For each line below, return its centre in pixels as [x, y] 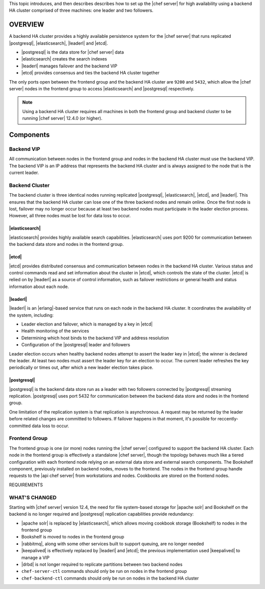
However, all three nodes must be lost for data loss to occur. [70, 216]
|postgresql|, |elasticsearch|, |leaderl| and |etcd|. [58, 43]
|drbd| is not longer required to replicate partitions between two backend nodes [102, 564]
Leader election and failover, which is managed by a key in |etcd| [87, 324]
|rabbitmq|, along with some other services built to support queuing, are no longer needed [113, 544]
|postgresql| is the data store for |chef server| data [73, 52]
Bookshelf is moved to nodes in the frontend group [73, 537]
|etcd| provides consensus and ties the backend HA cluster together [90, 73]
